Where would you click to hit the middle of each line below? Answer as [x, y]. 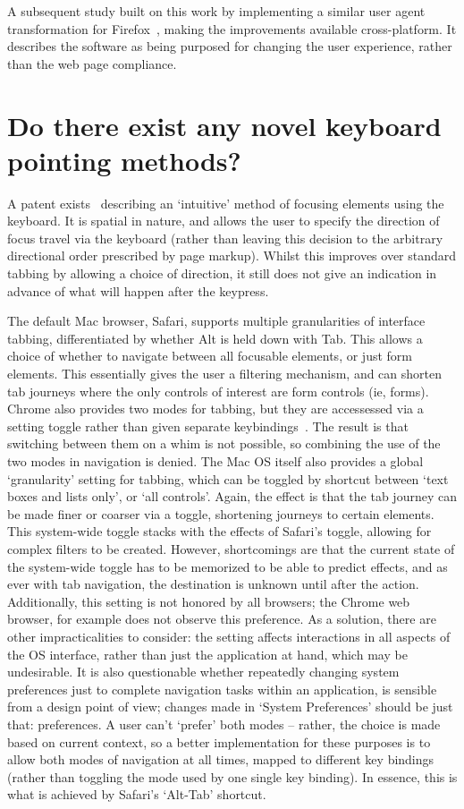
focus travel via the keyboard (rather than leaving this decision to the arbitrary [225, 238]
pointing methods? [124, 160]
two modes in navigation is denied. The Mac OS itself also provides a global [215, 461]
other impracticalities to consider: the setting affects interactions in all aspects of [229, 636]
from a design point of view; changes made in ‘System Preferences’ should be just [230, 707]
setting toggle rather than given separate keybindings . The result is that [208, 426]
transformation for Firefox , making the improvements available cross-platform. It [232, 28]
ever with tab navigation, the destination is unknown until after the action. [213, 584]
